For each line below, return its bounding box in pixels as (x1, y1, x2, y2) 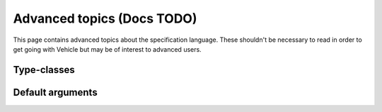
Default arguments (13, 86, 98, 99)
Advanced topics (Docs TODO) (13, 11, 197, 26)
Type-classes (13, 64, 75, 76)
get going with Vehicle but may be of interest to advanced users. (13, 45, 202, 53)
